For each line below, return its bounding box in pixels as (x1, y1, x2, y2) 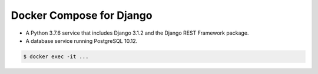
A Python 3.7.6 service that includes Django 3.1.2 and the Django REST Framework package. (25, 29, 249, 36)
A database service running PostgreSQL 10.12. (25, 37, 138, 44)
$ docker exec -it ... (23, 53, 89, 60)
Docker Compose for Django (11, 9, 153, 22)
